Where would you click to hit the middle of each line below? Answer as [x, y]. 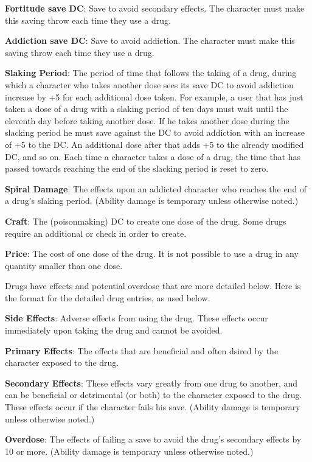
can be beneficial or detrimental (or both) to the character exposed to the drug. [154, 395]
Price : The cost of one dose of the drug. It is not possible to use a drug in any [152, 254]
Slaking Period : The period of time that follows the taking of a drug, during [151, 73]
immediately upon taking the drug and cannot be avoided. [114, 330]
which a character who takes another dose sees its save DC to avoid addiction [149, 84]
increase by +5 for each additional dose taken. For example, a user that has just [154, 96]
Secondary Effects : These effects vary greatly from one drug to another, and [151, 383]
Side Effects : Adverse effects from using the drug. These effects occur [137, 318]
